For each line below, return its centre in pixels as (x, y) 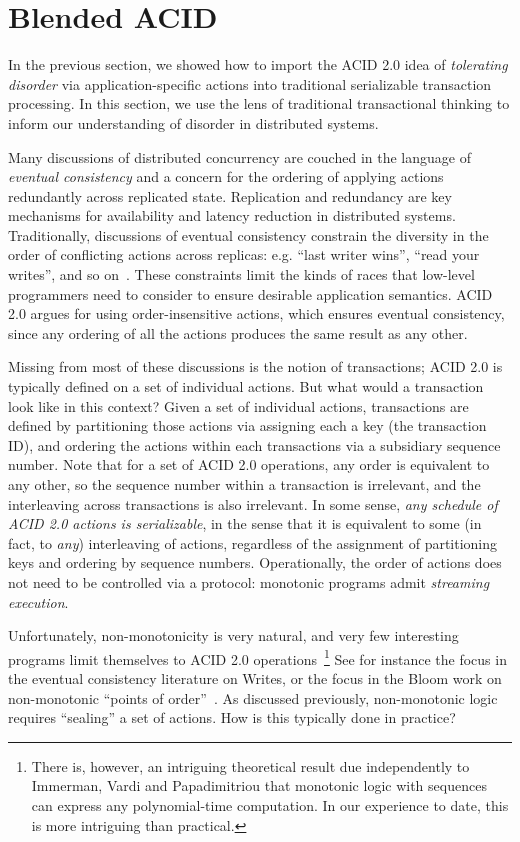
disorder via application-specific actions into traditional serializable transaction (250, 83)
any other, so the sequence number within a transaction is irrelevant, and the (244, 484)
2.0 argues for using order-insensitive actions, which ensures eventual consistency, (256, 313)
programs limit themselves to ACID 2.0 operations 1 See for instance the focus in (257, 657)
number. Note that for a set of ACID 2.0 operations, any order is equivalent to (249, 464)
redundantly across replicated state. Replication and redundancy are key (230, 195)
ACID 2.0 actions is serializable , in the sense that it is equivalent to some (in (245, 523)
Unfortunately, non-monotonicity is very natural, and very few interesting (233, 635)
